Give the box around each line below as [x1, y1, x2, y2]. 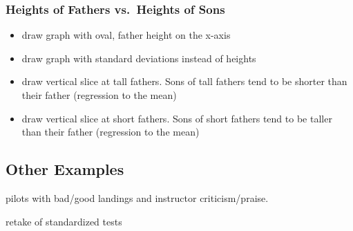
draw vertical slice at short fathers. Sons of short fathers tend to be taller [21, 111, 332, 125]
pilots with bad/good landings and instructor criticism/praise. [6, 190, 269, 205]
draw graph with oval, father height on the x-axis [21, 28, 231, 42]
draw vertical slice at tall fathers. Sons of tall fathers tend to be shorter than [21, 74, 347, 89]
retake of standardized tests [6, 214, 122, 228]
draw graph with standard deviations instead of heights [21, 50, 256, 65]
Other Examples [6, 158, 124, 180]
